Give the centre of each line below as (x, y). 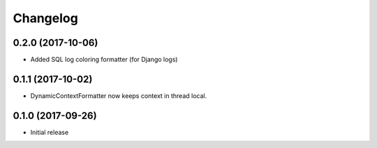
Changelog (45, 18)
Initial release (50, 132)
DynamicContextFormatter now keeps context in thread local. (119, 96)
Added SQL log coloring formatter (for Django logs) (104, 60)
